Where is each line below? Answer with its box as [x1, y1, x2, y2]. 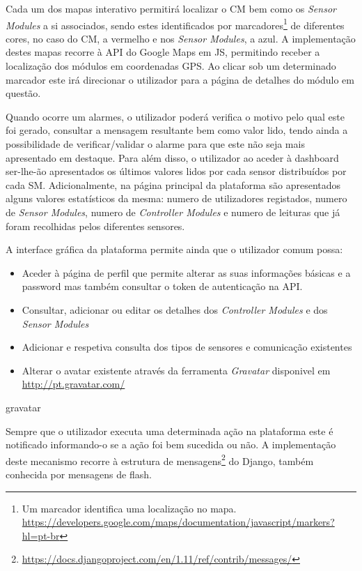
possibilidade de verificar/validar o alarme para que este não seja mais [6, 137, 305, 151]
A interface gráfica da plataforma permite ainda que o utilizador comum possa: [6, 242, 343, 257]
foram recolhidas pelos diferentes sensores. [6, 218, 185, 233]
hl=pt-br [22, 528, 60, 542]
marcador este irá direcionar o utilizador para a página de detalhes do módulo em [6, 72, 354, 86]
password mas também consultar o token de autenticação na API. [22, 279, 303, 294]
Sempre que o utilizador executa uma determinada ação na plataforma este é [6, 423, 333, 438]
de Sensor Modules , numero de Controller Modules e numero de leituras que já [6, 204, 340, 219]
